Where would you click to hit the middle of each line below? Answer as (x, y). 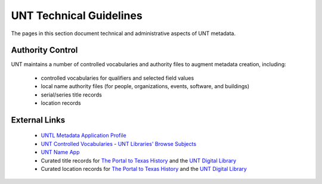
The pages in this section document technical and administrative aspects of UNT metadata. (123, 33)
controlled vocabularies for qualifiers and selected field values (117, 78)
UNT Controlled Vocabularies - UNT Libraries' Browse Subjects (119, 144)
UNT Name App (60, 152)
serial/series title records (72, 95)
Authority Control (44, 50)
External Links (38, 120)
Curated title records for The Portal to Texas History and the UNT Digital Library (139, 160)
